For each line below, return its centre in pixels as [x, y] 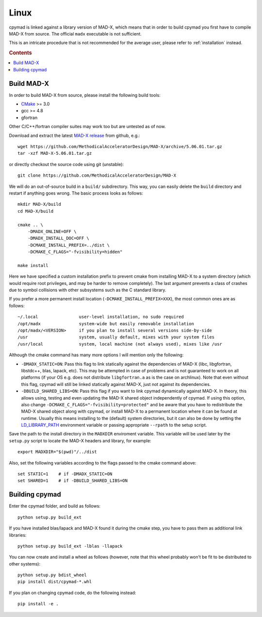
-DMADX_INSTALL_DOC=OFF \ [58, 238]
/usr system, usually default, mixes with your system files [116, 337]
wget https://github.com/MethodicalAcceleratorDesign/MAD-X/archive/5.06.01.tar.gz [120, 147]
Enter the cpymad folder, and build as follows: [55, 506]
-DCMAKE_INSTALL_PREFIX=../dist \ [69, 245]
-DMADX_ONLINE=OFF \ [52, 231]
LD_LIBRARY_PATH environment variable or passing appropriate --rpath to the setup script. [114, 425]
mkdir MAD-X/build [40, 204]
